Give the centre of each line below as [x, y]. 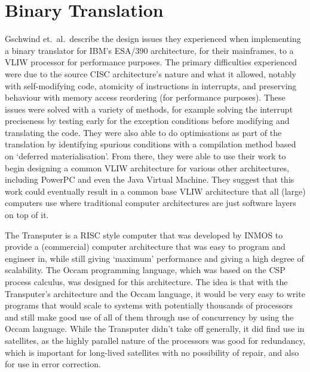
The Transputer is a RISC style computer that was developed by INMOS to [144, 235]
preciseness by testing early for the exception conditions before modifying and [147, 121]
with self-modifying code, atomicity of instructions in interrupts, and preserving [151, 85]
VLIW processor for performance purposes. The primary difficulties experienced [151, 62]
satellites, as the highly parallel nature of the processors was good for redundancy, [155, 340]
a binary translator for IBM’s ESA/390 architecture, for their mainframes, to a [149, 50]
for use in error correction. [53, 364]
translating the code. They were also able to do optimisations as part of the [143, 132]
